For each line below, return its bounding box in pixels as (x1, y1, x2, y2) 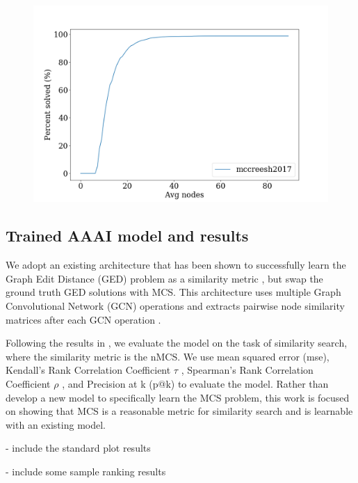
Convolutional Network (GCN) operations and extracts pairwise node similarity (6, 298, 345, 312)
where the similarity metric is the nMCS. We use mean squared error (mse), (6, 349, 329, 363)
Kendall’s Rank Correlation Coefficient (6, 363, 171, 377)
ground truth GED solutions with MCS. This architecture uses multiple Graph (6, 285, 341, 299)
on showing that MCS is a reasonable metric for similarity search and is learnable (6, 404, 353, 418)
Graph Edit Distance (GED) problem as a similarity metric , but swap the (6, 271, 323, 285)
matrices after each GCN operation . (6, 312, 161, 326)
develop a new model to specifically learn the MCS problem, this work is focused (6, 390, 350, 404)
